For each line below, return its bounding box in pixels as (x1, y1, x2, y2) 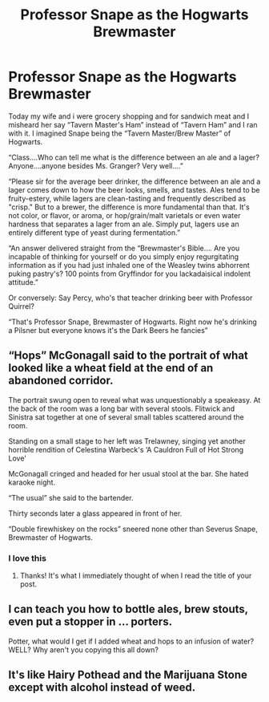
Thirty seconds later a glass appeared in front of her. (8, 508, 183, 518)
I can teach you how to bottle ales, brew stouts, (8, 603, 248, 616)
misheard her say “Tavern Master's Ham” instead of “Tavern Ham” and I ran (8, 120, 258, 129)
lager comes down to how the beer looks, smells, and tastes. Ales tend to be (8, 185, 260, 194)
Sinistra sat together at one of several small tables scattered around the (8, 412, 244, 422)
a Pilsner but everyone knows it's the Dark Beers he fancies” (8, 325, 208, 335)
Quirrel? (8, 301, 34, 310)
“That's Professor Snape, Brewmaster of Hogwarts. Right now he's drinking (8, 317, 258, 327)
